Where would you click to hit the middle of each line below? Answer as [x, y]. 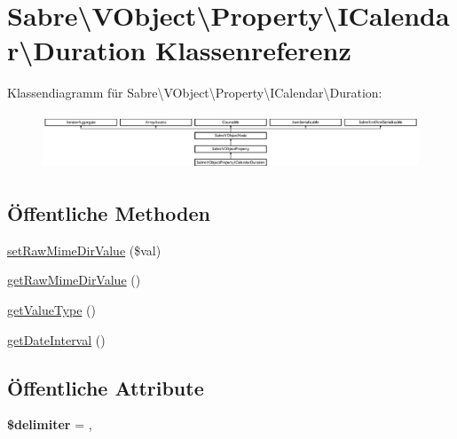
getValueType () [51, 310]
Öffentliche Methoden [109, 213]
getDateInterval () [56, 339]
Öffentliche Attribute [106, 387]
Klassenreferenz [253, 50]
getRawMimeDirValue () [74, 280]
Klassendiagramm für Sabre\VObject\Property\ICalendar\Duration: [195, 93]
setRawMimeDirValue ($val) [84, 250]
